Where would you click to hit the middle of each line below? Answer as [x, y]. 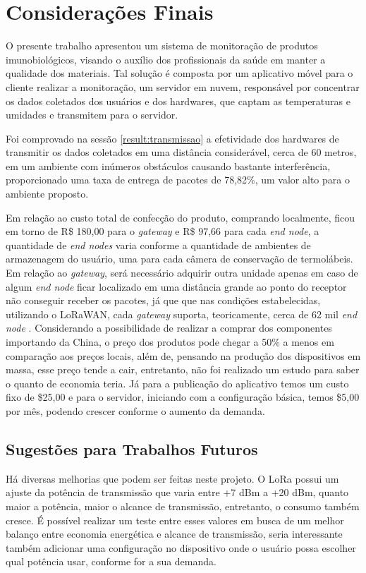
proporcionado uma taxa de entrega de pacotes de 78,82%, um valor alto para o [178, 180]
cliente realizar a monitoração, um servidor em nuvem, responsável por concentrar [183, 86]
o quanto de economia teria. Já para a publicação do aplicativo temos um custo [177, 383]
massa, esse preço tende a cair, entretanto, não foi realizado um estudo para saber [183, 369]
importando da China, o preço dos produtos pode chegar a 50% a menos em [170, 342]
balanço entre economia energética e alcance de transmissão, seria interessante [174, 534]
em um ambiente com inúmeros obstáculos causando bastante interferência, [168, 165]
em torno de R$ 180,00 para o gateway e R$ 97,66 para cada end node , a [163, 231]
